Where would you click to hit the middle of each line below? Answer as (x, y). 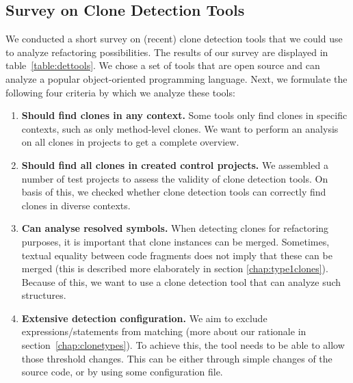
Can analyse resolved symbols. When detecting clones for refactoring (175, 228)
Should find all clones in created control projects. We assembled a (175, 164)
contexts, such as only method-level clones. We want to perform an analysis (180, 128)
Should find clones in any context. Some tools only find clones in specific (184, 115)
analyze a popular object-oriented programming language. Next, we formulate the (176, 78)
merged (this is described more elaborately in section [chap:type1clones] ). (175, 268)
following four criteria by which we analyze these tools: (120, 92)
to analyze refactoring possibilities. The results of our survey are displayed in (167, 52)
